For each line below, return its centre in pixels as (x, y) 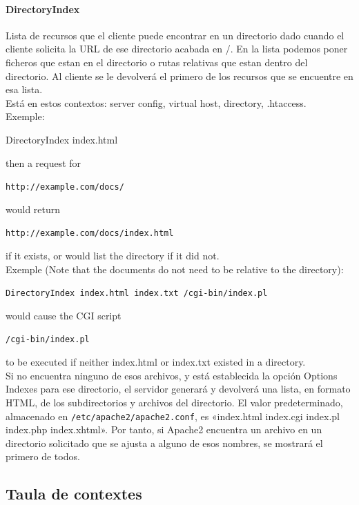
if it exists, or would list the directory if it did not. (113, 256)
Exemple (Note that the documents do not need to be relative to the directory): (175, 269)
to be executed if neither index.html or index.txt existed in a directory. (156, 362)
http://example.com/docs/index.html (90, 234)
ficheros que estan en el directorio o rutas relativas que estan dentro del (157, 62)
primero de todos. (43, 456)
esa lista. (24, 89)
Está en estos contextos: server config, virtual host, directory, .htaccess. (156, 102)
